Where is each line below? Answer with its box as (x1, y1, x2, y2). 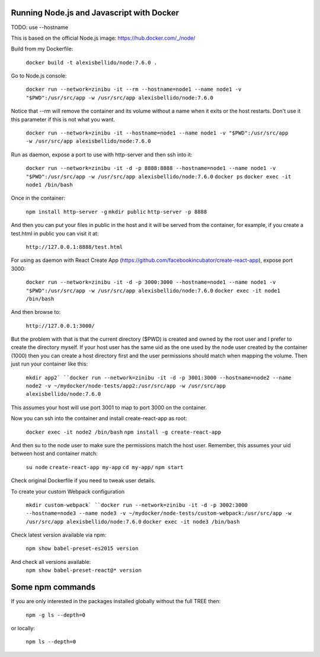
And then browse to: (11, 309, 61, 316)
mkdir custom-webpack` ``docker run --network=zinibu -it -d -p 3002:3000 (25, 501, 248, 508)
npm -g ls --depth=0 (25, 611, 86, 618)
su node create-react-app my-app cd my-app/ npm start (25, 464, 184, 470)
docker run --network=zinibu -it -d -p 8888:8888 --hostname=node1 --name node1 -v (25, 165, 276, 172)
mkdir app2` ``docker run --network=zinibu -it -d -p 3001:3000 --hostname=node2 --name (25, 374, 292, 381)
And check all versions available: (11, 558, 91, 565)
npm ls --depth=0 (25, 639, 76, 645)
